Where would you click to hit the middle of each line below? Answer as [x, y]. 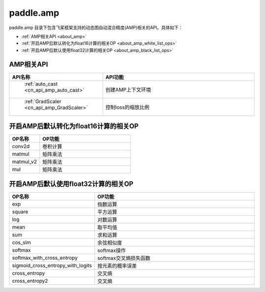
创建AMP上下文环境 [129, 89]
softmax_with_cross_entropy [45, 258]
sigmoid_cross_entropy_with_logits [52, 265]
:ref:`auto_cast [41, 84]
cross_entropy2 [30, 281]
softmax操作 [112, 250]
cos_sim [22, 242]
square [20, 211]
